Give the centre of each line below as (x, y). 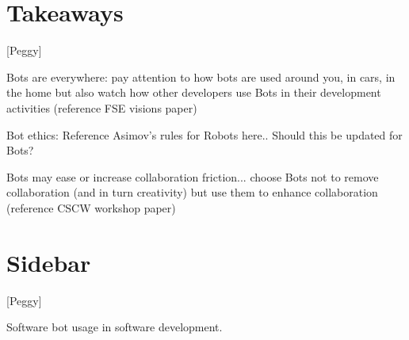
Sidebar (49, 262)
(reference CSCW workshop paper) (91, 207)
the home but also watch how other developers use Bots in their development (194, 92)
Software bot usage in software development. (115, 327)
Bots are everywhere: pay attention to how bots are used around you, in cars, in (201, 76)
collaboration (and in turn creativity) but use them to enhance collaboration (192, 192)
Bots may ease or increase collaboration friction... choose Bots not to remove (193, 176)
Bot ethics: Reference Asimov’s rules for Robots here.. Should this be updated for (204, 134)
